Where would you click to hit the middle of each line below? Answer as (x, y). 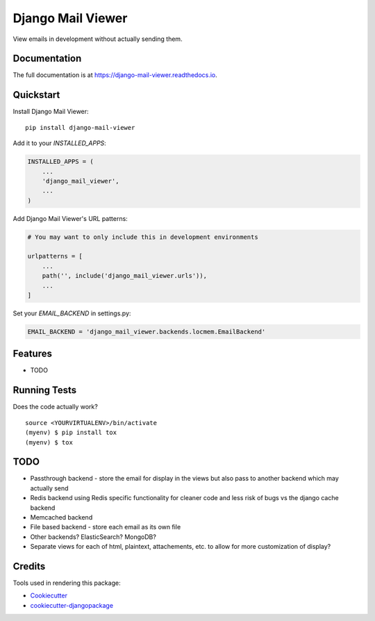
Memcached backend (61, 517)
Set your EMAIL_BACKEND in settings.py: (72, 313)
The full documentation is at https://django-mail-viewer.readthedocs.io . (115, 75)
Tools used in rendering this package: (67, 583)
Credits (29, 566)
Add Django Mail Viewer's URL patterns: (70, 218)
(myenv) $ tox (49, 442)
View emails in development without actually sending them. (98, 39)
